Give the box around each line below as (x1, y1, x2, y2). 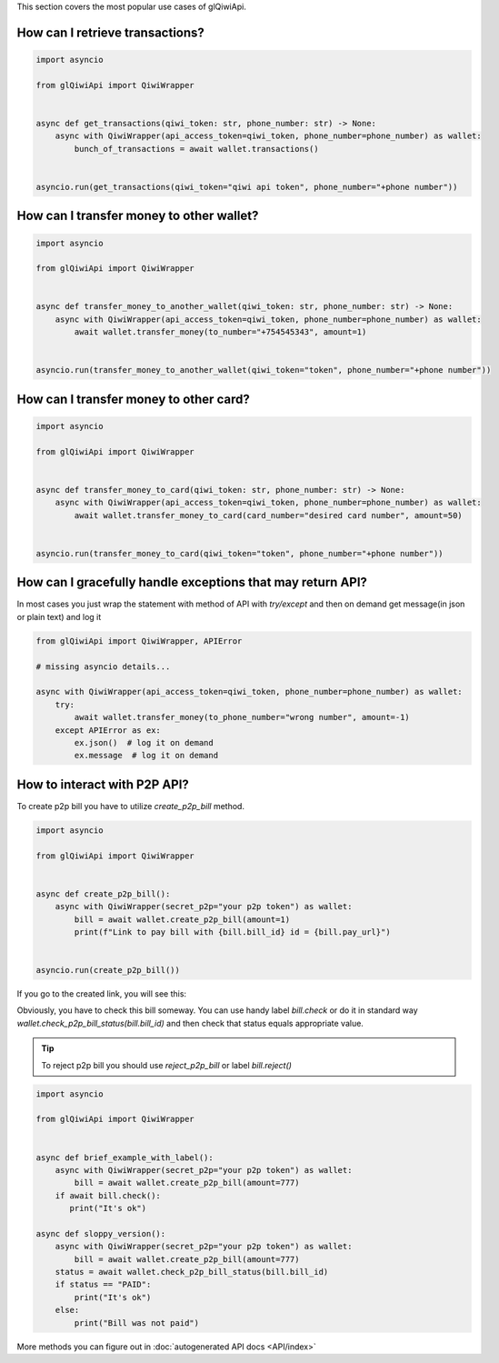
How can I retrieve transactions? (16, 25, 205, 40)
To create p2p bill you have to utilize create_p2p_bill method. (16, 800, 245, 811)
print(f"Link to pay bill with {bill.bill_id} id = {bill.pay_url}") (74, 927, 391, 937)
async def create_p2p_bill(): (35, 888, 171, 899)
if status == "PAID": (55, 1279, 152, 1290)
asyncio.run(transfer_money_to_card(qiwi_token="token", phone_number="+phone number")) (35, 548, 444, 558)
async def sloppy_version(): (35, 1228, 166, 1238)
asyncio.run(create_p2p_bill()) (35, 965, 181, 976)
